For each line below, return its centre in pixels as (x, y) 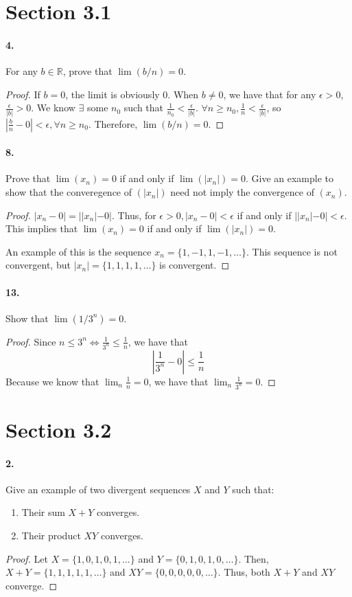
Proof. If (23, 94)
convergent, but (38, 265)
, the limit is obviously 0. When (132, 94)
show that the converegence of (69, 192)
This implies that (42, 228)
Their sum (43, 512)
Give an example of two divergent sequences (98, 489)
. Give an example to (290, 178)
